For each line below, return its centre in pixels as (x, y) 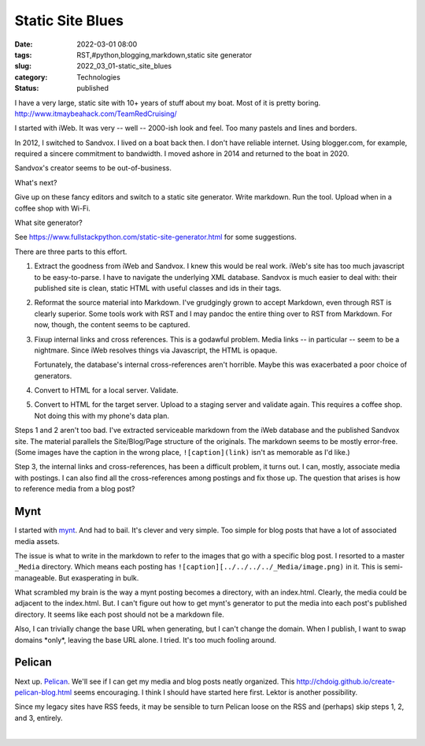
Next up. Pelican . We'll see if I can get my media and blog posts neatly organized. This (155, 681)
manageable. (36, 578)
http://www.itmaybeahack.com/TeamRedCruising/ (96, 114)
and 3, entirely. (39, 718)
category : (31, 77)
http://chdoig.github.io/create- (346, 681)
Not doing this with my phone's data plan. (102, 416)
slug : (23, 66)
